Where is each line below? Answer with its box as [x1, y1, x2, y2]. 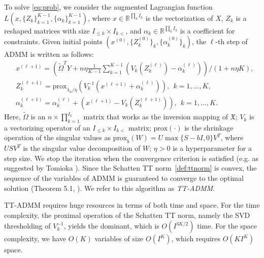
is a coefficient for [180, 25, 235, 36]
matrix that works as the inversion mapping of [83, 111, 228, 122]
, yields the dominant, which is [63, 220, 159, 231]
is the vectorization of [145, 12, 213, 23]
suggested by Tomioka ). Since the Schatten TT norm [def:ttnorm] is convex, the [4, 163, 257, 173]
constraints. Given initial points [4, 36, 103, 47]
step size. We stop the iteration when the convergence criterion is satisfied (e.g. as [4, 152, 259, 163]
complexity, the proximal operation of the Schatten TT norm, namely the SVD [4, 209, 250, 220]
